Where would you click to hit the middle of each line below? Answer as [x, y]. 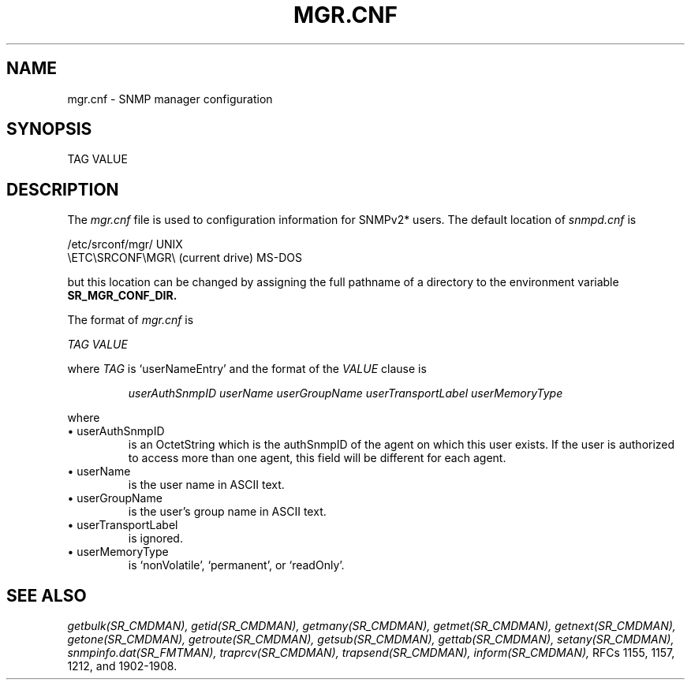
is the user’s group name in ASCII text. [227, 512]
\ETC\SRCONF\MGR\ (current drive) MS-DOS [185, 258]
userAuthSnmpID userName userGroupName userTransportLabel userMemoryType [345, 393]
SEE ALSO [47, 595]
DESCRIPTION [63, 189]
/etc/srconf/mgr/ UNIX [125, 244]
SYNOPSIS [49, 129]
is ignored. [155, 539]
